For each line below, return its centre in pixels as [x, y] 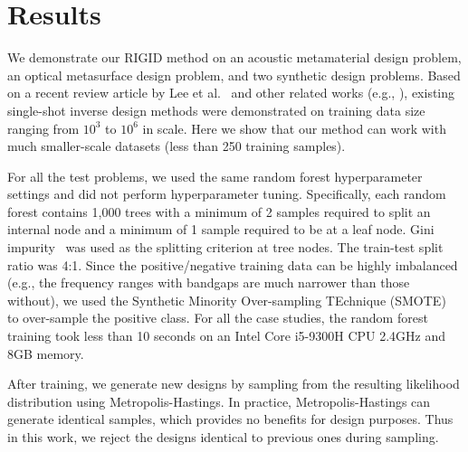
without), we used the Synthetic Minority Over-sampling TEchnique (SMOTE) [227, 300]
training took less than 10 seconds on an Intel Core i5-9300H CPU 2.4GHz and [227, 336]
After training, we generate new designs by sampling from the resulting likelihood [234, 384]
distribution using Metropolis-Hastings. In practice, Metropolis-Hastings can [219, 401]
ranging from [43, 128]
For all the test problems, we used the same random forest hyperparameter [215, 176]
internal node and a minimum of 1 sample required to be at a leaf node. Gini [221, 229]
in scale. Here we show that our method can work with [294, 128]
